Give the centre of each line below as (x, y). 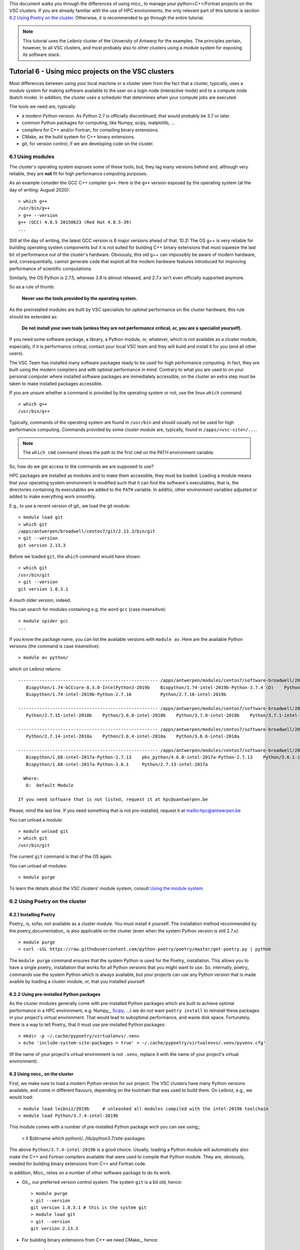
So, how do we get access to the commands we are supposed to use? (81, 466)
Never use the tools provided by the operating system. (79, 298)
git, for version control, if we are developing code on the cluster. (88, 144)
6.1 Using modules (32, 156)
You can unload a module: (36, 819)
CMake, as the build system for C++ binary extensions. (78, 136)
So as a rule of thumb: (32, 287)
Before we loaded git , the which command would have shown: (75, 556)
